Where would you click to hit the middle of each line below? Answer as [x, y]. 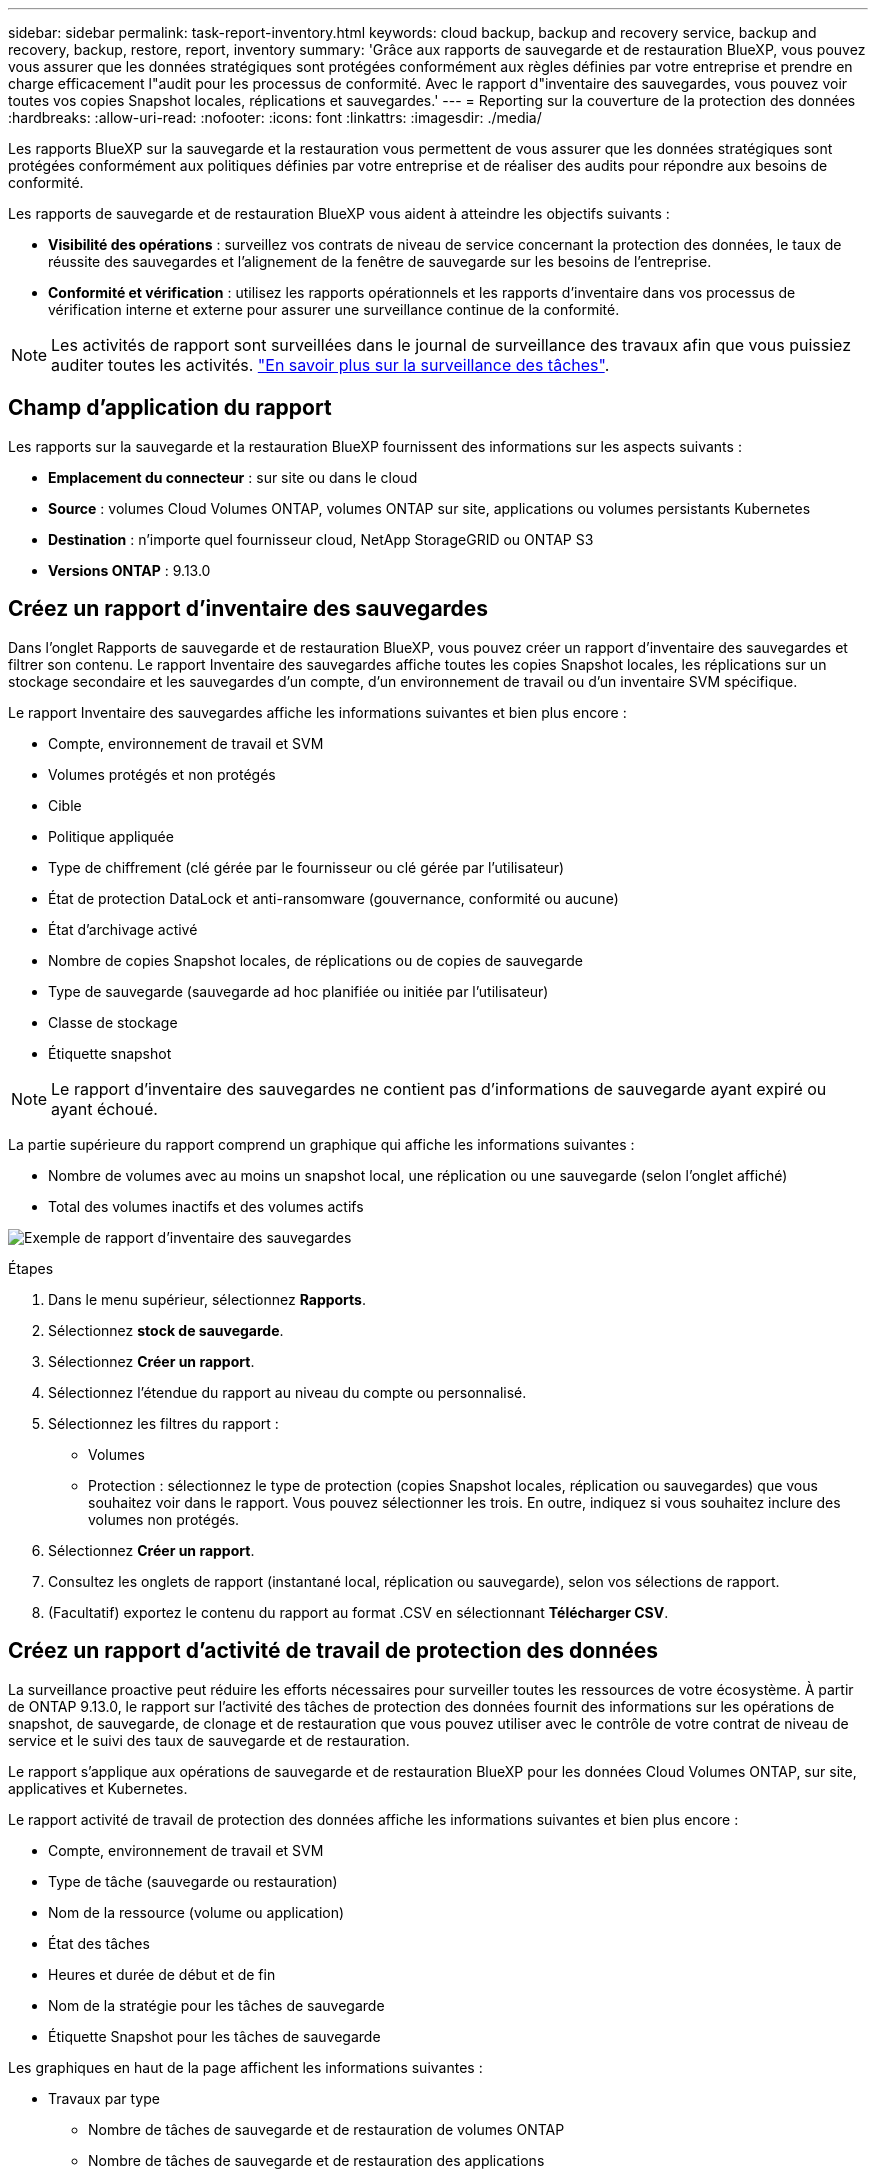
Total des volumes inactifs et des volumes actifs [206, 1206]
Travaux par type [104, 2098]
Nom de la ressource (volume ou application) [196, 1912]
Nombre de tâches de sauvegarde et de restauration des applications [316, 2160]
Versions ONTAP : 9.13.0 [129, 570]
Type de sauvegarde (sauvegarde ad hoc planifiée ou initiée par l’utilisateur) [298, 991]
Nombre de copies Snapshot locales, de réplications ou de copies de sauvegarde [315, 960]
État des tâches [99, 1943]
